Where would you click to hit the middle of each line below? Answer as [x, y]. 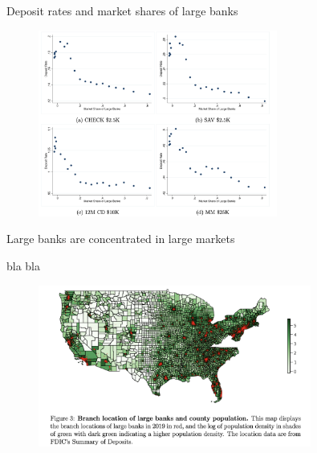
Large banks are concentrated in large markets [121, 239]
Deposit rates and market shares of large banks [122, 10]
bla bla [24, 266]
